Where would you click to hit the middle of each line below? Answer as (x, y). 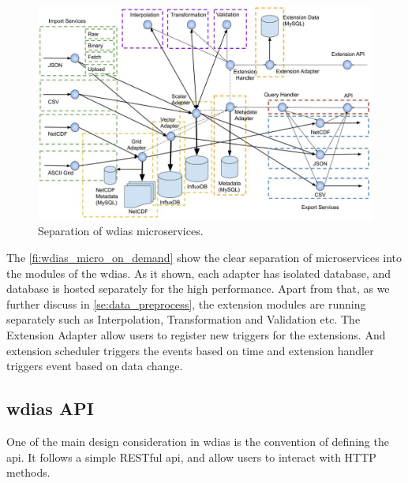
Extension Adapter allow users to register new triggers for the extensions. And (196, 334)
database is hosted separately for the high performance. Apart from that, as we (198, 288)
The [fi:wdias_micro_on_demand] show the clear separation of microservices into (204, 257)
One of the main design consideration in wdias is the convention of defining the (198, 441)
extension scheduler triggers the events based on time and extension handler (190, 350)
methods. (28, 472)
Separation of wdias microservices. (121, 231)
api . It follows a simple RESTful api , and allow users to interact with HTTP (191, 457)
